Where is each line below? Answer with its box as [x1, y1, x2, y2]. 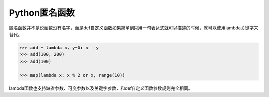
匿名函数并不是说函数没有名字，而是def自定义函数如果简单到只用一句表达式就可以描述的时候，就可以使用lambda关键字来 [9, 25, 259, 31]
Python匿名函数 [9, 7, 75, 18]
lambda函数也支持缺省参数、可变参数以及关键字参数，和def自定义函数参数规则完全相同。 [9, 85, 193, 91]
